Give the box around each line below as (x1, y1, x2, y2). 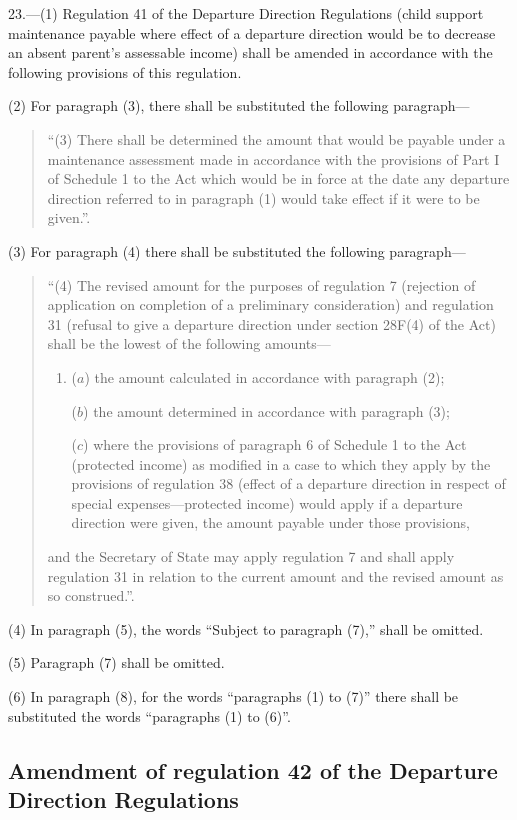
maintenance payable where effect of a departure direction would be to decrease (8, 22, 496, 43)
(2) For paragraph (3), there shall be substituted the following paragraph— (8, 95, 470, 116)
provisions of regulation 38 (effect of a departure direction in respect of (71, 473, 506, 494)
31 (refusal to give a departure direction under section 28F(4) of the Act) (47, 313, 496, 334)
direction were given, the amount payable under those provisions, (71, 512, 470, 533)
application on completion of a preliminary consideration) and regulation (47, 294, 494, 315)
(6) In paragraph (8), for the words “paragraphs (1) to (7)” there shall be (8, 686, 459, 707)
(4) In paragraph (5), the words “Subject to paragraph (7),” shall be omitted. (8, 618, 484, 639)
